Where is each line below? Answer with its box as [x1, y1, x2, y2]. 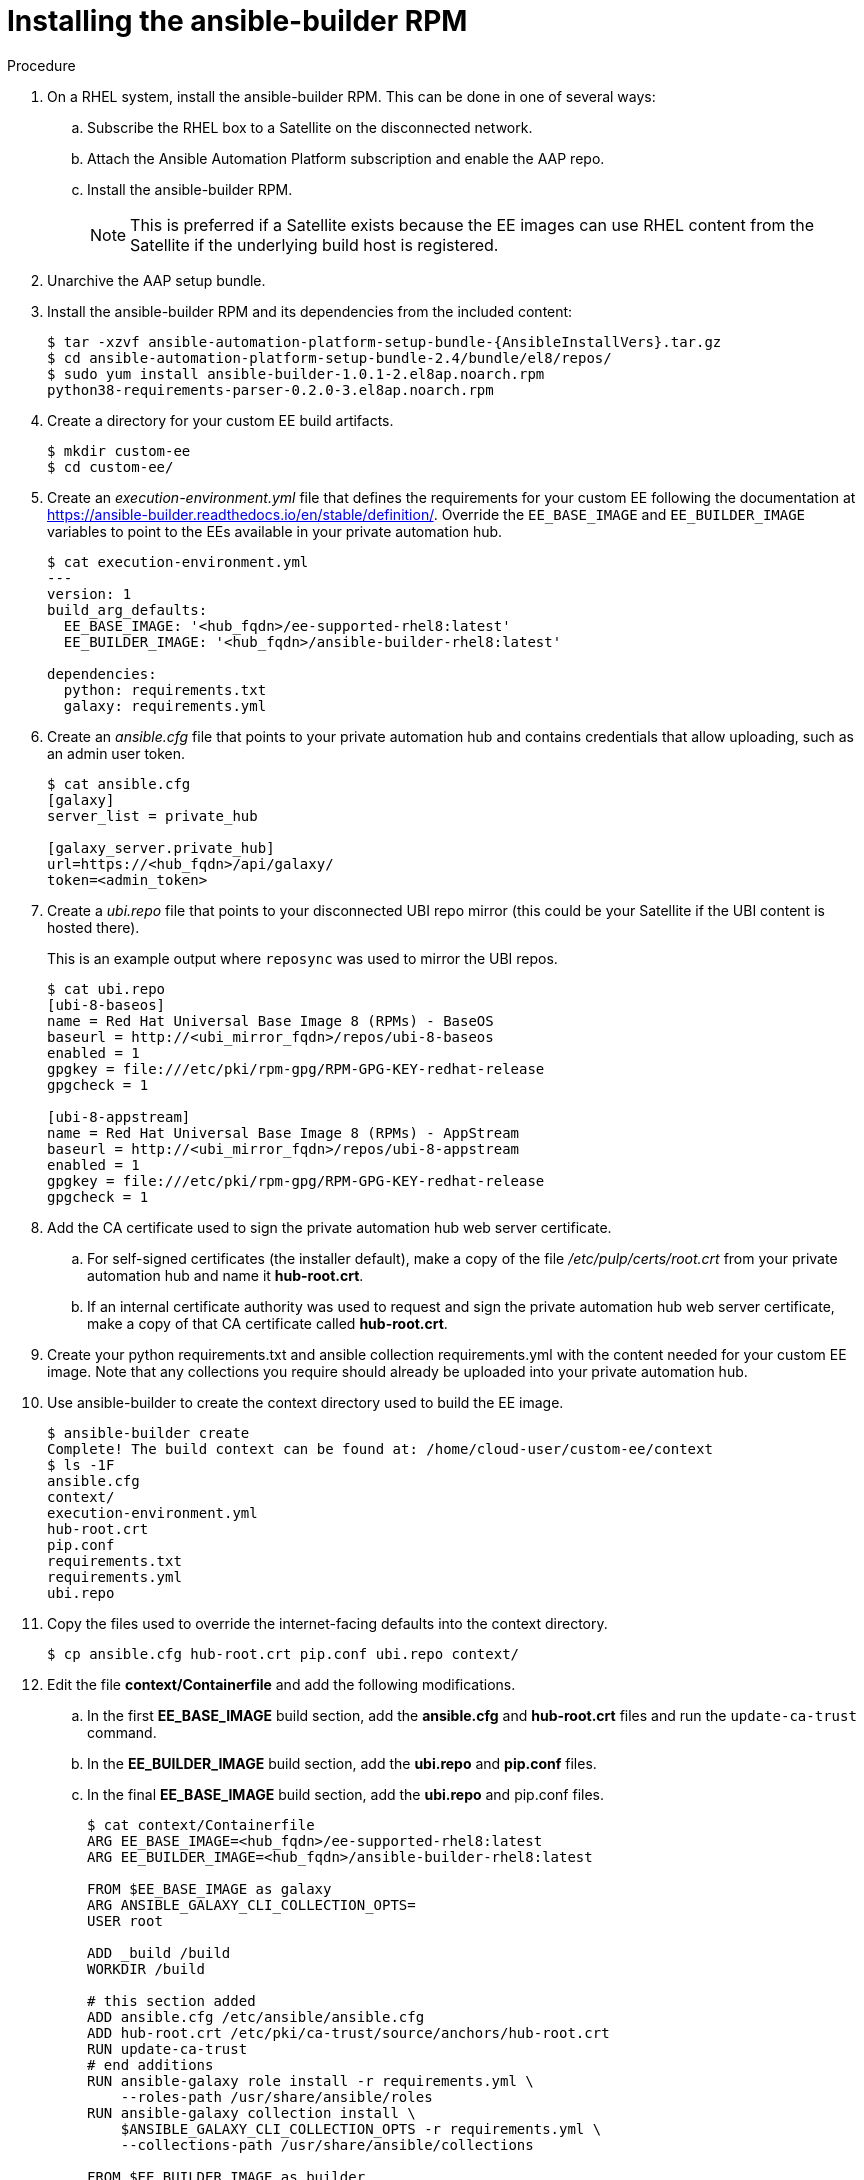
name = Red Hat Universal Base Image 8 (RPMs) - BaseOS [47, 1012, 494, 1029]
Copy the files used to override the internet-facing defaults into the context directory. [47, 1614, 608, 1632]
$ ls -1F [47, 1456, 115, 1473]
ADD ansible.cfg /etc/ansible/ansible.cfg [87, 2008, 425, 2025]
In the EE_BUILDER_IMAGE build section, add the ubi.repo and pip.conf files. [87, 1754, 597, 1772]
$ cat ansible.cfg [47, 775, 191, 792]
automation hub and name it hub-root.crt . [87, 1266, 364, 1284]
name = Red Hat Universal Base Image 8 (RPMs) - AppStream [47, 1124, 520, 1141]
